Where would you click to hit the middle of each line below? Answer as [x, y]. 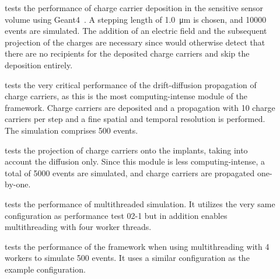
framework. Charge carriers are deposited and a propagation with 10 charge [140, 107]
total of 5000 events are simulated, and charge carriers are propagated [130, 172]
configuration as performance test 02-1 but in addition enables [116, 215]
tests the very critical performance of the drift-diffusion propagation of [131, 84]
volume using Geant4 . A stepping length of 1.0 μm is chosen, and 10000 [136, 19]
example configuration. [45, 269]
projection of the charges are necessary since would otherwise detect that [135, 42]
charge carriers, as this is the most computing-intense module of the [126, 96]
